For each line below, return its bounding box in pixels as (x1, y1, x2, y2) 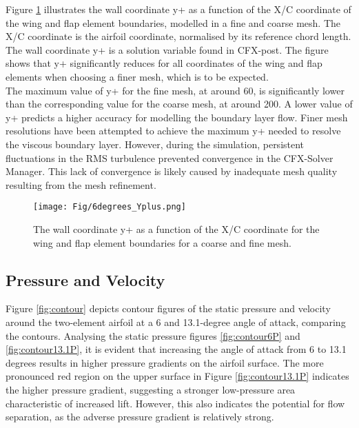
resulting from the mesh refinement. (6, 177, 156, 192)
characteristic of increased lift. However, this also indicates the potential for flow (6, 396, 345, 410)
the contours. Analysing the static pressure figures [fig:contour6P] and (6, 328, 300, 343)
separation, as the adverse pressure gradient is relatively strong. (6, 409, 274, 424)
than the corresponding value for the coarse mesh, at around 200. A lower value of (6, 96, 353, 111)
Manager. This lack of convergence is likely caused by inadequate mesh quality (6, 164, 338, 179)
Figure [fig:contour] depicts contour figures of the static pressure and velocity (6, 301, 331, 316)
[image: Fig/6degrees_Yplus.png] (33, 202, 186, 212)
